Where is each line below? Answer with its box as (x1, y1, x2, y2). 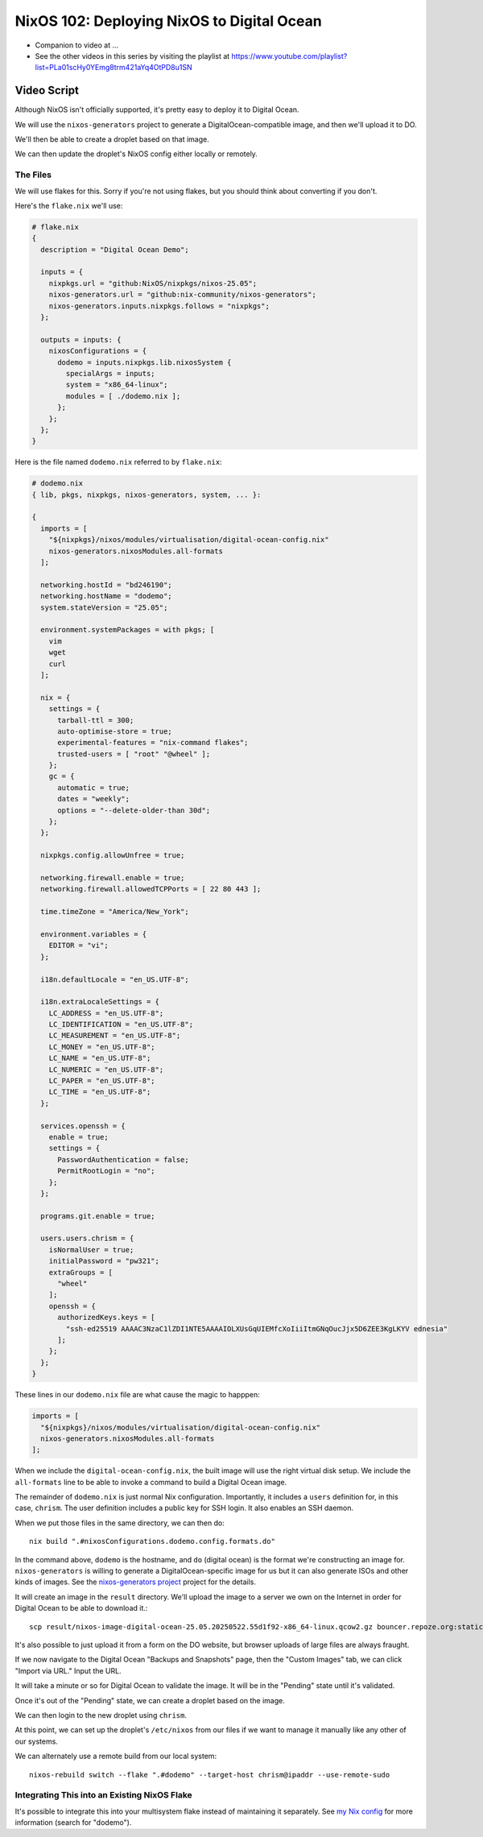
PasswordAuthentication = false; (57, 1155, 189, 1164)
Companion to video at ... (35, 40, 119, 50)
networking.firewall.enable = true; (40, 873, 185, 882)
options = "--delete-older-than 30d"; (57, 805, 211, 815)
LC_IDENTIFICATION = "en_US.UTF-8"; (48, 1020, 193, 1029)
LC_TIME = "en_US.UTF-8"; (48, 1087, 151, 1097)
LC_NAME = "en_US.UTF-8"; (48, 1053, 151, 1063)
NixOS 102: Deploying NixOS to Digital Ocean (14, 12, 322, 30)
